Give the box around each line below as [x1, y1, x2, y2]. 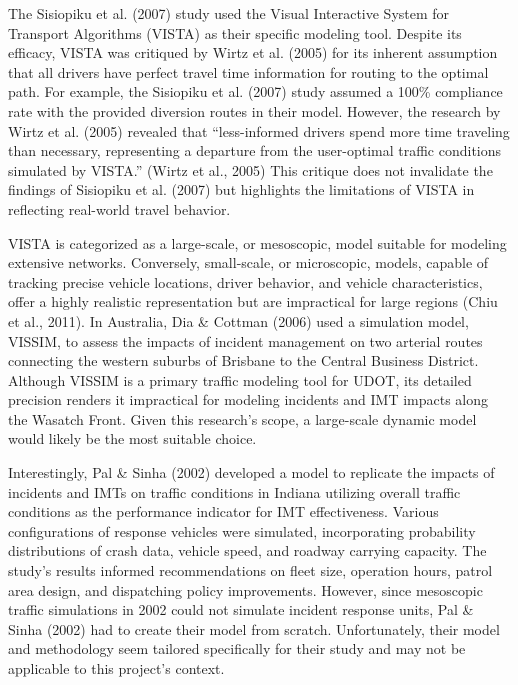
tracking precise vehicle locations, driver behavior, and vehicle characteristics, [8, 271, 483, 292]
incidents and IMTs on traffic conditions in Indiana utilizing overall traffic [8, 481, 461, 502]
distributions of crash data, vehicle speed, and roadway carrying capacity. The [8, 540, 487, 561]
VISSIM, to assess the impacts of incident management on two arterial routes [8, 330, 483, 351]
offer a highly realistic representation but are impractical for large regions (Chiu [8, 291, 498, 312]
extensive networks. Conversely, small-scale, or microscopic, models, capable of [8, 252, 489, 273]
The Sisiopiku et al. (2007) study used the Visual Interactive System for [8, 3, 450, 23]
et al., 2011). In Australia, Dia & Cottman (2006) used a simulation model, [8, 310, 469, 331]
